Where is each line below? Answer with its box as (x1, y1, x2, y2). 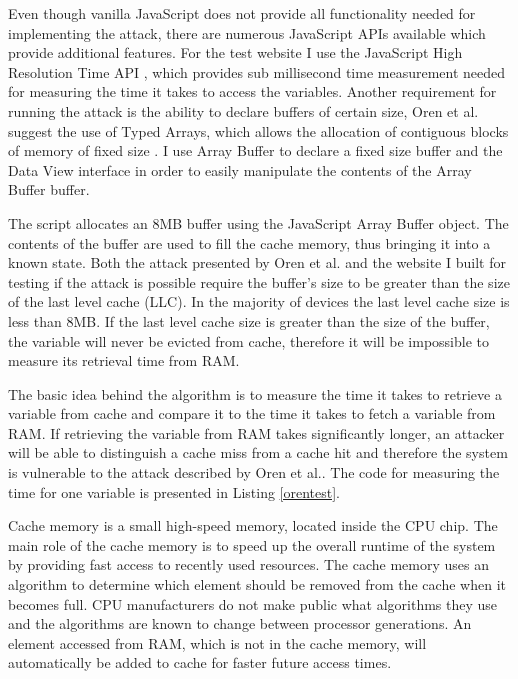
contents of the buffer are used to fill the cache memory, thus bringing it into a (8, 232, 491, 253)
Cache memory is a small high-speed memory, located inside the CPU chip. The (8, 515, 498, 536)
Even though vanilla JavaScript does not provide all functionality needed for (8, 3, 476, 23)
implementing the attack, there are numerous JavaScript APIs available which (8, 22, 486, 43)
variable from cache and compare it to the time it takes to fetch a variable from (8, 403, 496, 424)
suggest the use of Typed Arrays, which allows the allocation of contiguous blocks (8, 120, 509, 141)
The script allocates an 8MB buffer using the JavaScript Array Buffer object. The (8, 212, 509, 233)
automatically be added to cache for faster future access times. (8, 652, 392, 673)
